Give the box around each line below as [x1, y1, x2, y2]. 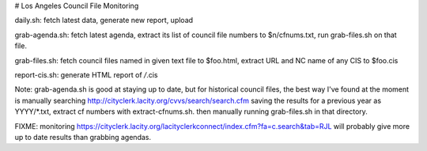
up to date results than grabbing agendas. [14, 132, 152, 142]
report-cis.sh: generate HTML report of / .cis [14, 70, 158, 79]
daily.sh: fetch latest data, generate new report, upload [14, 16, 194, 25]
